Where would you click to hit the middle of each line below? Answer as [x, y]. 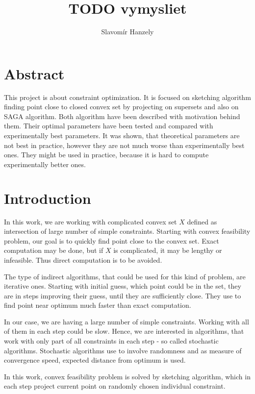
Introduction [48, 198]
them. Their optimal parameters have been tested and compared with [109, 126]
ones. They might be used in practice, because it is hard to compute [106, 155]
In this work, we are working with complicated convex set [90, 221]
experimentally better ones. [45, 164]
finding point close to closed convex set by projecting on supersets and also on [121, 107]
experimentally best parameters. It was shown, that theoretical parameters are [122, 135]
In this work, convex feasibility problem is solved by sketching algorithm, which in [127, 376]
